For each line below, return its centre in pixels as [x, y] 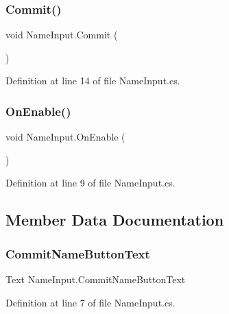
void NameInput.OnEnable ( [65, 137]
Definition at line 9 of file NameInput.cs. [91, 183]
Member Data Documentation [115, 220]
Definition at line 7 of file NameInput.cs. [91, 302]
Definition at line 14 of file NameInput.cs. [93, 81]
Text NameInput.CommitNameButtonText [96, 279]
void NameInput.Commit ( [62, 35]
